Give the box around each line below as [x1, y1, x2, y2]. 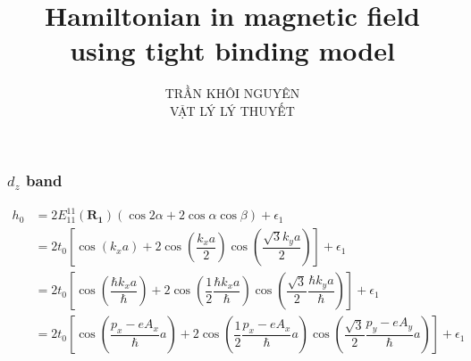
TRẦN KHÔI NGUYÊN [164, 84, 300, 103]
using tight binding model [70, 32, 395, 69]
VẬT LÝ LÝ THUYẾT [170, 101, 295, 119]
